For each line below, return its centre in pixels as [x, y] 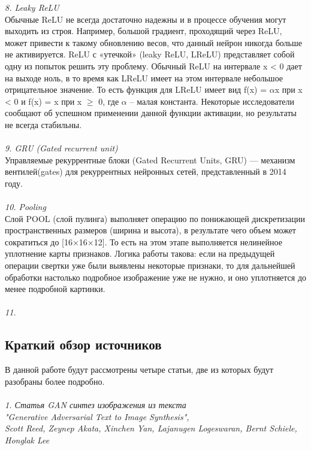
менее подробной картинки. [55, 289]
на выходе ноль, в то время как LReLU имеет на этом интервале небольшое [144, 77]
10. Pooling [25, 207]
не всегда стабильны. [43, 124]
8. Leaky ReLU [32, 7]
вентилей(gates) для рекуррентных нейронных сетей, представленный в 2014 [146, 171]
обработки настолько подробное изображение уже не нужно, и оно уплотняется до [156, 277]
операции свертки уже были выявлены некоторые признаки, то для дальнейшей [150, 265]
